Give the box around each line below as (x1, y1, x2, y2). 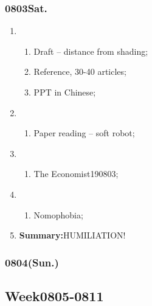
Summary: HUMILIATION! (19, 229, 126, 242)
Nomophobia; (33, 208, 83, 221)
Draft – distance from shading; (33, 44, 148, 57)
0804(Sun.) (5, 254, 59, 269)
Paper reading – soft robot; (33, 127, 135, 139)
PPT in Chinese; (33, 86, 96, 98)
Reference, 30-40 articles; (33, 65, 126, 78)
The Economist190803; (33, 167, 119, 180)
